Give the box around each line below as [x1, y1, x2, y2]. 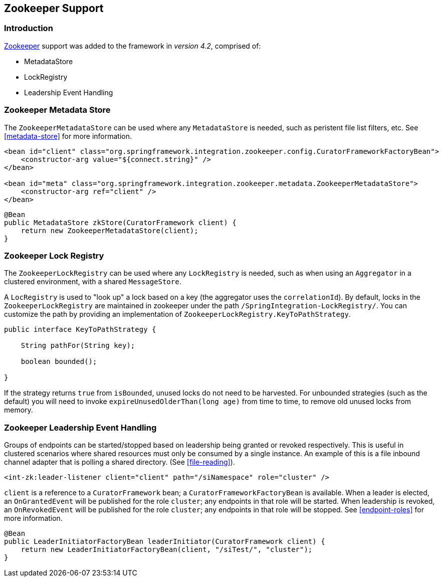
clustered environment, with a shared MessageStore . [4, 277, 181, 286]
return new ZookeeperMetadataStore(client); [21, 226, 198, 235]
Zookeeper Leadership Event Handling [4, 422, 157, 433]
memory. [4, 406, 33, 415]
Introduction [4, 23, 53, 34]
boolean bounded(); [21, 357, 97, 366]
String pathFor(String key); [21, 341, 135, 350]
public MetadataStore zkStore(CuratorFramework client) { [4, 218, 237, 227]
